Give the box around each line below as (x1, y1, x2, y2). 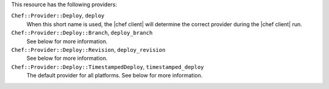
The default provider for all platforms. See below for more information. (26, 72, 203, 79)
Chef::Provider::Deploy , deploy (11, 12, 105, 20)
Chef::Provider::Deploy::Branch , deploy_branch (11, 29, 153, 37)
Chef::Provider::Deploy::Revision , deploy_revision (11, 46, 166, 53)
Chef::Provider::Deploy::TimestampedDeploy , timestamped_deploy (11, 63, 204, 70)
